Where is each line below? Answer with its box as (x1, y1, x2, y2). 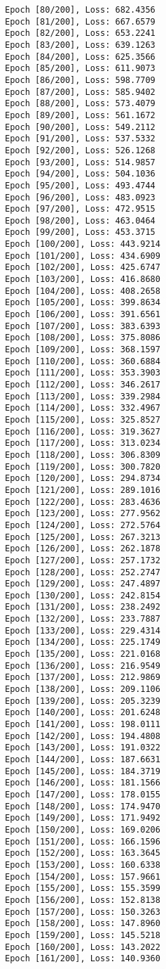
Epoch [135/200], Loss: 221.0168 (5, 649, 160, 660)
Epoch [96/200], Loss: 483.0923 (5, 192, 155, 203)
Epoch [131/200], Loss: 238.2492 (5, 602, 160, 612)
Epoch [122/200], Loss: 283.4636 (5, 496, 160, 507)
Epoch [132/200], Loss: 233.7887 (5, 614, 160, 624)
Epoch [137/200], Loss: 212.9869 (5, 672, 160, 683)
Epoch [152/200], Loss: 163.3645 (5, 848, 160, 859)
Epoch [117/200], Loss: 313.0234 (5, 438, 160, 449)
